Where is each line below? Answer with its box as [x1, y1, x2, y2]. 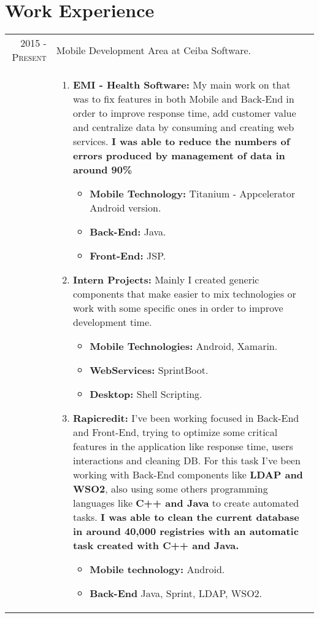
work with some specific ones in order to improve [73, 301, 283, 315]
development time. [73, 315, 152, 330]
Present [12, 50, 47, 65]
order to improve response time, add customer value [73, 106, 296, 121]
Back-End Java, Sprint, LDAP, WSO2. [90, 586, 263, 601]
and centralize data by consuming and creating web [73, 120, 294, 135]
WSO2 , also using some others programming [73, 481, 268, 496]
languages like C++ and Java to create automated [73, 496, 299, 510]
